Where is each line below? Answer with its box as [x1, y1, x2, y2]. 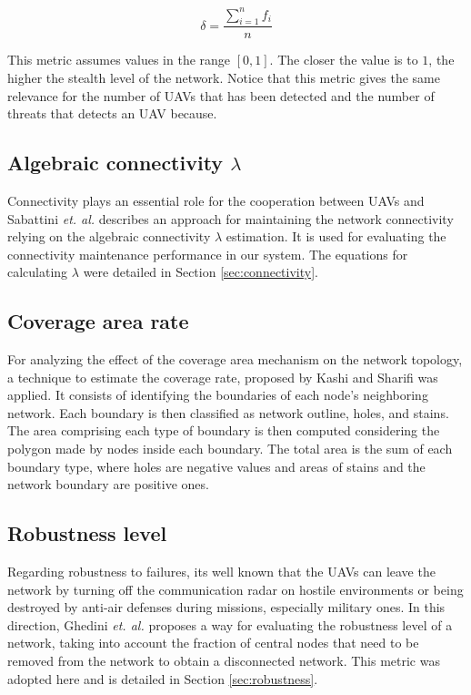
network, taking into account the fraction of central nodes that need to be [7, 633, 419, 652]
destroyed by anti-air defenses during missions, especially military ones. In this [7, 598, 446, 617]
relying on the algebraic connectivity [7, 227, 211, 246]
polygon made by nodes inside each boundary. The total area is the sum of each [7, 439, 453, 458]
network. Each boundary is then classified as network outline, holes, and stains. [7, 403, 449, 422]
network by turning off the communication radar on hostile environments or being [7, 579, 464, 598]
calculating [7, 262, 68, 281]
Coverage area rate [7, 307, 189, 335]
